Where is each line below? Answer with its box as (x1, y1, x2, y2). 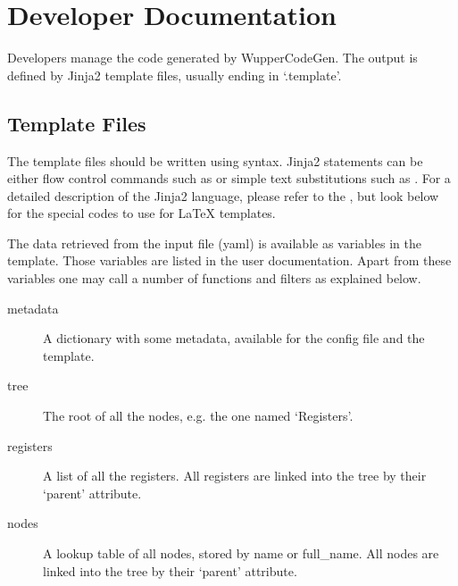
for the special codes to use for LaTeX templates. (7, 204, 276, 222)
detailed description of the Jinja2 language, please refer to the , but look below (7, 186, 439, 205)
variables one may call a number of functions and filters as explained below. (7, 269, 421, 288)
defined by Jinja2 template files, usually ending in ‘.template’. (7, 65, 342, 84)
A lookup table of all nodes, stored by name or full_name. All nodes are (43, 544, 439, 563)
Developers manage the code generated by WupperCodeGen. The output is (7, 48, 418, 67)
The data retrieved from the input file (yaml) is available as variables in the (7, 233, 421, 252)
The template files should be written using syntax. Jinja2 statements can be (7, 151, 423, 170)
